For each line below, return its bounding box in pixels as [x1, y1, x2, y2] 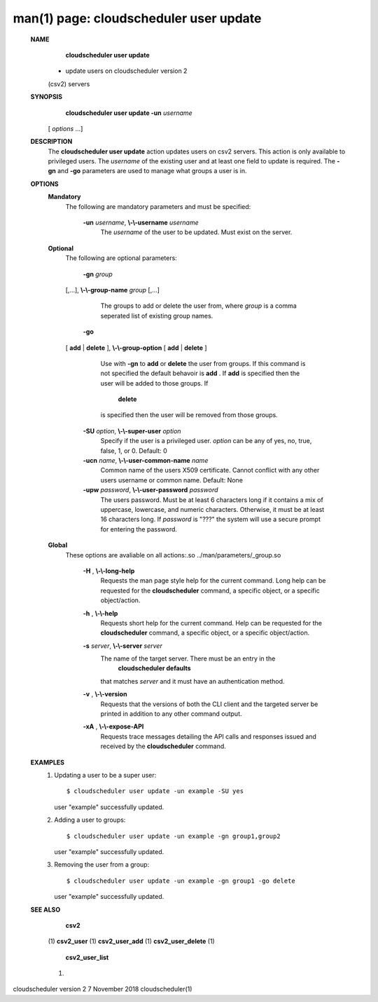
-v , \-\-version [83, 690, 127, 698]
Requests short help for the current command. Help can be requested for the [100, 618, 322, 627]
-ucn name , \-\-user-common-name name [83, 456, 209, 465]
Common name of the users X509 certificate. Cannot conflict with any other [100, 466, 320, 475]
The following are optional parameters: [65, 254, 178, 262]
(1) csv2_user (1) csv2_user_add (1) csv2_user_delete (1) [48, 937, 215, 946]
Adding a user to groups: [54, 815, 126, 824]
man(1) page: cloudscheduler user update [13, 11, 262, 26]
